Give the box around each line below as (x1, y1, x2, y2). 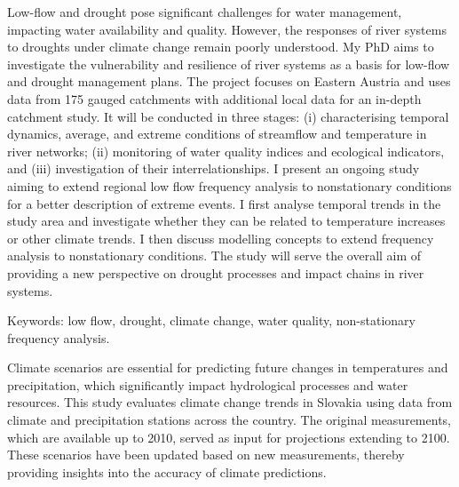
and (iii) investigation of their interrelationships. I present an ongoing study (7, 159, 420, 178)
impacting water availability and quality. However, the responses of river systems (7, 20, 447, 38)
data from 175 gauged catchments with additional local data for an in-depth (7, 89, 422, 108)
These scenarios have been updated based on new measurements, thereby (7, 445, 405, 464)
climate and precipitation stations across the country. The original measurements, (7, 411, 451, 429)
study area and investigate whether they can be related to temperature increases (7, 212, 446, 230)
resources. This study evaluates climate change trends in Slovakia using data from (7, 393, 453, 411)
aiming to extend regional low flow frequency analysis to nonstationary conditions (7, 176, 452, 195)
